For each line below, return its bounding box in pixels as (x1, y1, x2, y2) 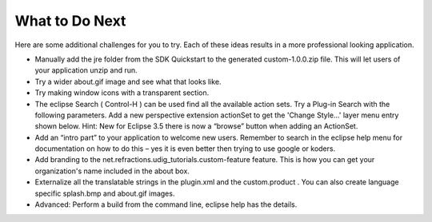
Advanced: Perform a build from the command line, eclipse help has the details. (34, 200, 298, 209)
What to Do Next (14, 12, 126, 30)
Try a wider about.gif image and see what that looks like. (34, 77, 222, 86)
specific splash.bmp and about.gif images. (34, 188, 175, 198)
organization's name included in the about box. (34, 166, 190, 176)
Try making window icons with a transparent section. (34, 88, 210, 97)
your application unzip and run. (34, 65, 138, 75)
